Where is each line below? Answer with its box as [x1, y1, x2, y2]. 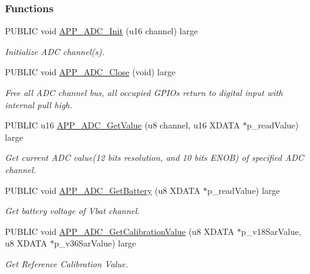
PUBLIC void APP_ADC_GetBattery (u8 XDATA [5, 183, 201, 196]
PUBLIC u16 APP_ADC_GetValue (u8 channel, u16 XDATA [5, 119, 240, 131]
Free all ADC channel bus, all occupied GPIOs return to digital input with [5, 86, 283, 98]
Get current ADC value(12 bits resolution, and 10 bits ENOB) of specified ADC [5, 151, 304, 164]
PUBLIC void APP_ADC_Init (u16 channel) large [5, 24, 198, 37]
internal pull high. [5, 98, 73, 111]
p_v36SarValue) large [54, 237, 136, 250]
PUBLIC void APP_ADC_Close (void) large [5, 65, 175, 78]
